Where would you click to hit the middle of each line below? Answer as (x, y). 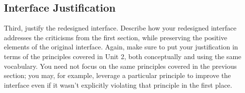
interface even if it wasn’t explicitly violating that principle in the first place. (118, 85)
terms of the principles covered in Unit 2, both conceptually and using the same (123, 56)
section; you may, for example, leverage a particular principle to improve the (117, 75)
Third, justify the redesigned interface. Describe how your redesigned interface (120, 28)
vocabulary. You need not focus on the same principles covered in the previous (120, 66)
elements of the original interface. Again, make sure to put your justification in (121, 47)
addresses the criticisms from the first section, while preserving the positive (116, 37)
